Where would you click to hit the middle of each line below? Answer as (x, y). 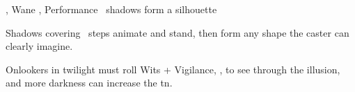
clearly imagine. (39, 46)
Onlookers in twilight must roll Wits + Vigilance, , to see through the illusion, (173, 69)
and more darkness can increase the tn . (89, 83)
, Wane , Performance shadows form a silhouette (111, 9)
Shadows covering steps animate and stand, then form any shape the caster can (177, 32)
